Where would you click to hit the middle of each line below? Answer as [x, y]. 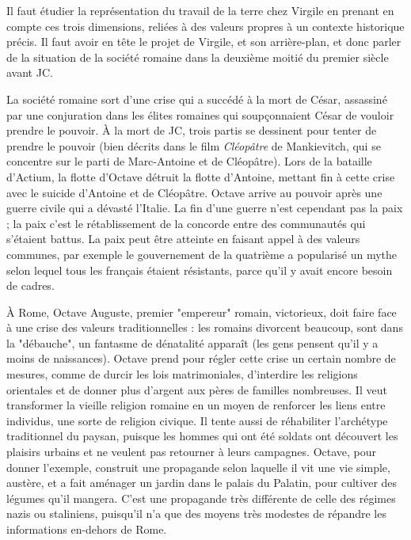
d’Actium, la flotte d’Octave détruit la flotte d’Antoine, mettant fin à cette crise [201, 176]
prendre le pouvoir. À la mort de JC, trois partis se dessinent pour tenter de [192, 130]
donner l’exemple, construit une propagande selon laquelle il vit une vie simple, [198, 467]
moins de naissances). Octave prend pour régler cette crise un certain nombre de [201, 358]
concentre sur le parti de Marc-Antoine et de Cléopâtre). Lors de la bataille [189, 161]
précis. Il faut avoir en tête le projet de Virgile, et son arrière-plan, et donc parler [204, 42]
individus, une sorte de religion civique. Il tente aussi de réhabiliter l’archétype [197, 420]
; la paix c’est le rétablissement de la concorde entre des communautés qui [186, 223]
